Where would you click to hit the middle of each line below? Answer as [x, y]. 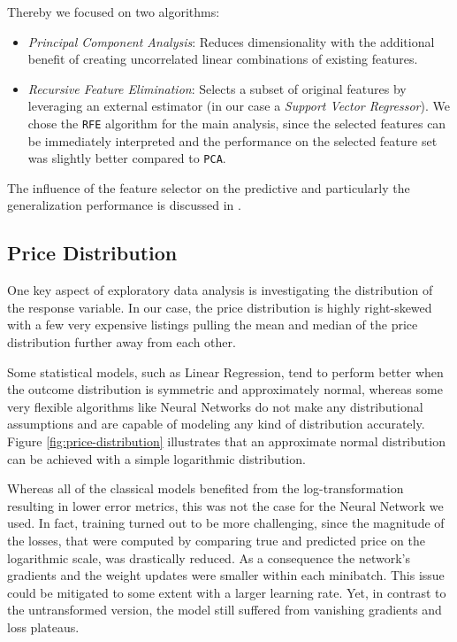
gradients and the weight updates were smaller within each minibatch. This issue [226, 575]
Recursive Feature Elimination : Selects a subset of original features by [217, 88]
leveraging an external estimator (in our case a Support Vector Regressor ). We [239, 106]
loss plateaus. [43, 627]
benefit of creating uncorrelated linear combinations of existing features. [223, 59]
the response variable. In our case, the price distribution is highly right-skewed [220, 307]
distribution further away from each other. [122, 342]
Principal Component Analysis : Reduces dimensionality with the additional [231, 41]
